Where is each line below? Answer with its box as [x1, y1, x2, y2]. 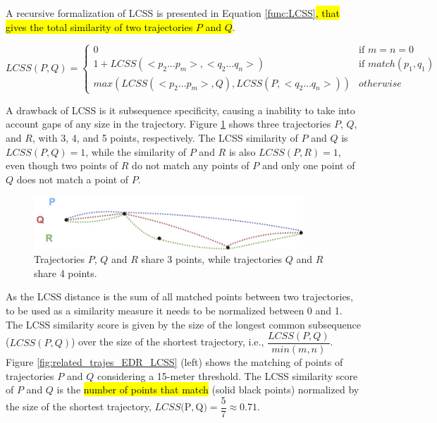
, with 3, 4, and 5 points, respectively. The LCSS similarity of [32, 130, 298, 145]
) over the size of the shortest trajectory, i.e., [70, 334, 264, 349]
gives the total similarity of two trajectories [6, 19, 193, 34]
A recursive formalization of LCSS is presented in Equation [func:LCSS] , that [6, 6, 340, 20]
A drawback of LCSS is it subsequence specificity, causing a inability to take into [6, 102, 355, 117]
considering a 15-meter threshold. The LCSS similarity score [97, 368, 358, 383]
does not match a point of [16, 171, 129, 186]
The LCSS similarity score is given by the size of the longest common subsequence [6, 317, 361, 331]
